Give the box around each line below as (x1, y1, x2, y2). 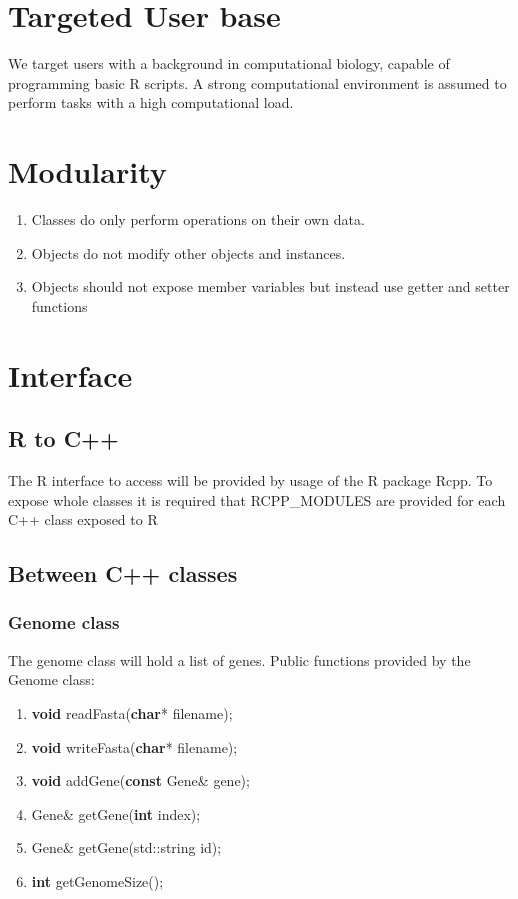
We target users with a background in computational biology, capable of (8, 53, 450, 74)
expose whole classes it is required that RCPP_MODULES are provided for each (8, 489, 506, 510)
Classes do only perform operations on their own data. (31, 209, 365, 230)
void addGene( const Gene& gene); (31, 770, 250, 791)
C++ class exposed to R (8, 509, 158, 530)
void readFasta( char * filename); (31, 702, 233, 723)
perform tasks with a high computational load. (8, 92, 294, 113)
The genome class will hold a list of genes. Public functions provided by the (8, 649, 471, 670)
